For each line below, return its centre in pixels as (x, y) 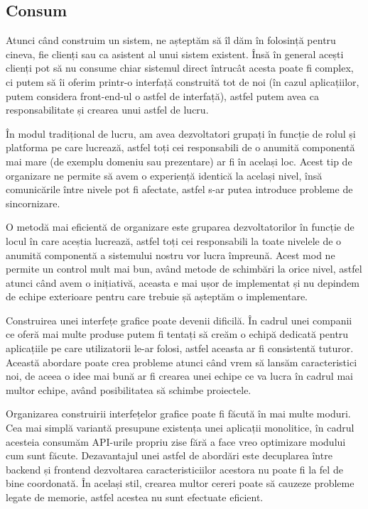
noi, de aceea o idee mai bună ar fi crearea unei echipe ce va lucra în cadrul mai (179, 376)
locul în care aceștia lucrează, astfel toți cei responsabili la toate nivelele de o (174, 240)
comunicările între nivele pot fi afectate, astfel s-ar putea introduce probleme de (179, 189)
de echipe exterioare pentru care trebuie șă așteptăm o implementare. (157, 296)
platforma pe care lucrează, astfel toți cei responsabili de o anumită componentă (180, 147)
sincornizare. (33, 203)
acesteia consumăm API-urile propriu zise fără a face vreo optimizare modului (176, 441)
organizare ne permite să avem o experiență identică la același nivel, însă (164, 175)
